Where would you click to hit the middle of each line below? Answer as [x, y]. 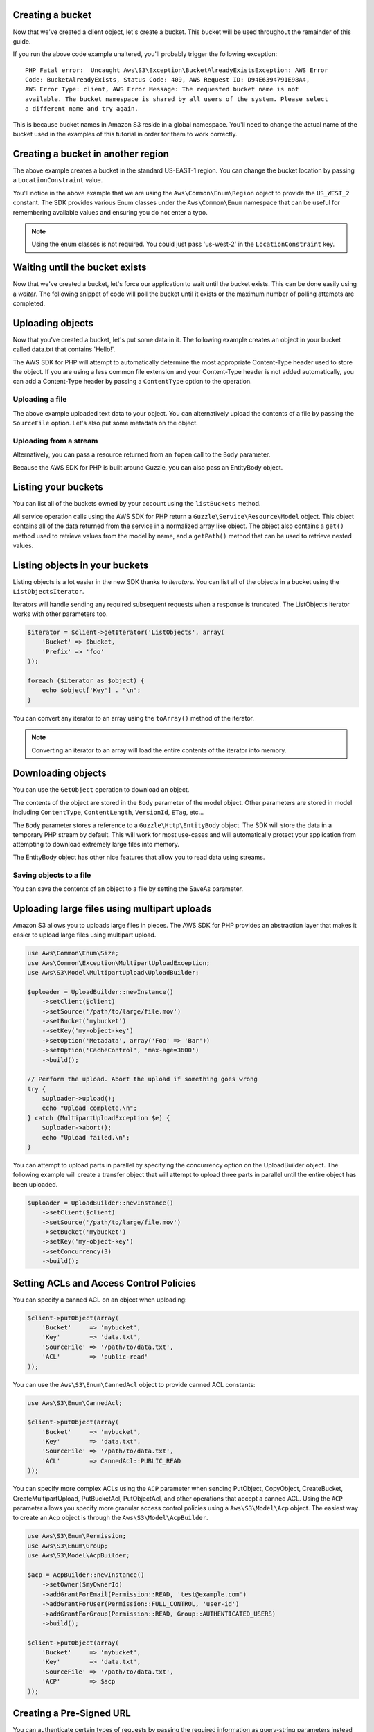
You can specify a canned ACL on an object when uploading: [100, 1300]
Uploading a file [40, 400]
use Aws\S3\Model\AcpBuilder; [79, 1556]
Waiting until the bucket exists [80, 268]
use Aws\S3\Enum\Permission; [77, 1536]
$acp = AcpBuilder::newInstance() [86, 1575]
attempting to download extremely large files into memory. [96, 845]
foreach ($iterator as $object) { [86, 680]
